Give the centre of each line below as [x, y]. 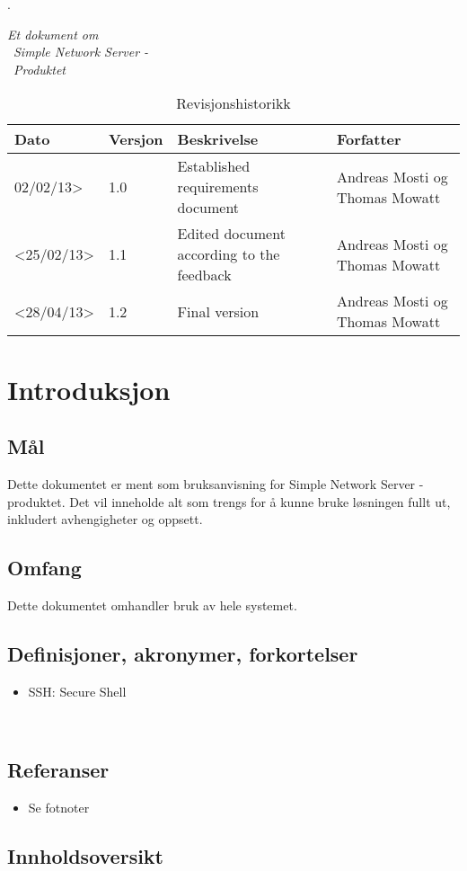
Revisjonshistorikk [233, 103]
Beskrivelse [218, 139]
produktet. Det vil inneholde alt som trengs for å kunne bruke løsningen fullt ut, [229, 501]
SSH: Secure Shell [77, 691]
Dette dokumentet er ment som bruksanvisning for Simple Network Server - [216, 483]
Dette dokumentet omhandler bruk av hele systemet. [152, 604]
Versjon [136, 139]
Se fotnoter [59, 808]
